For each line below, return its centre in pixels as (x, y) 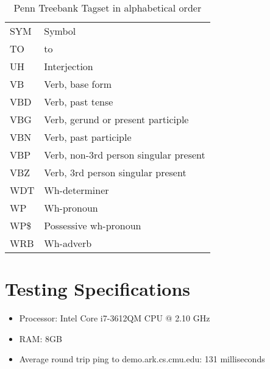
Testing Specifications (98, 289)
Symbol (60, 31)
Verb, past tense (79, 102)
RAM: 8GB (41, 338)
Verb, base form (78, 84)
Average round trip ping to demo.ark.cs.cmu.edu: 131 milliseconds (142, 359)
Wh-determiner (76, 190)
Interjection (69, 66)
